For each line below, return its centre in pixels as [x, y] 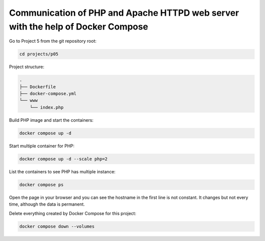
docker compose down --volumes [57, 226]
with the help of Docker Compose [79, 27]
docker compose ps [41, 185]
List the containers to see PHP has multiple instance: [62, 171]
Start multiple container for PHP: [42, 146]
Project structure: [27, 67]
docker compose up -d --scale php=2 [64, 159]
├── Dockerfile [38, 87]
